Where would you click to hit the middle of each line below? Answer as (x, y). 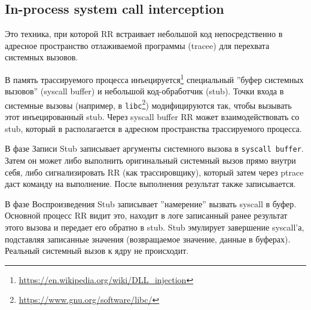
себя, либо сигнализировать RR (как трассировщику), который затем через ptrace (154, 172)
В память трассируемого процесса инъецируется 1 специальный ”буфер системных (154, 78)
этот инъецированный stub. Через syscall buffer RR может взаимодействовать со (152, 117)
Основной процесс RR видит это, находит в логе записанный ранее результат (146, 215)
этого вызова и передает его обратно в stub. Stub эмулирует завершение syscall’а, (155, 227)
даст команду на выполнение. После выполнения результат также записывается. (150, 184)
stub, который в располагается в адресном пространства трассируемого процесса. (153, 128)
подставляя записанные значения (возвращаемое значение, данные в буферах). (148, 239)
